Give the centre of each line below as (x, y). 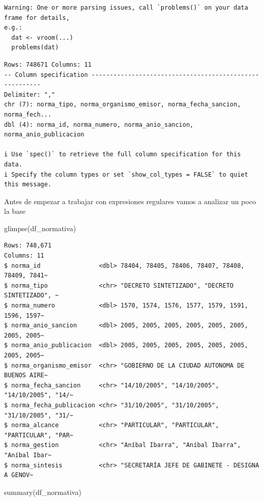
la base (15, 211)
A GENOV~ (19, 475)
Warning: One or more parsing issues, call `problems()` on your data (126, 8)
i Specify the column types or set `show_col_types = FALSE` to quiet (126, 174)
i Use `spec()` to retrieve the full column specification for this (123, 155)
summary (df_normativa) (43, 492)
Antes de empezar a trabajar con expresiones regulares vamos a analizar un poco (130, 201)
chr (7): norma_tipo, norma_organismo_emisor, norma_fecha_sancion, (123, 105)
